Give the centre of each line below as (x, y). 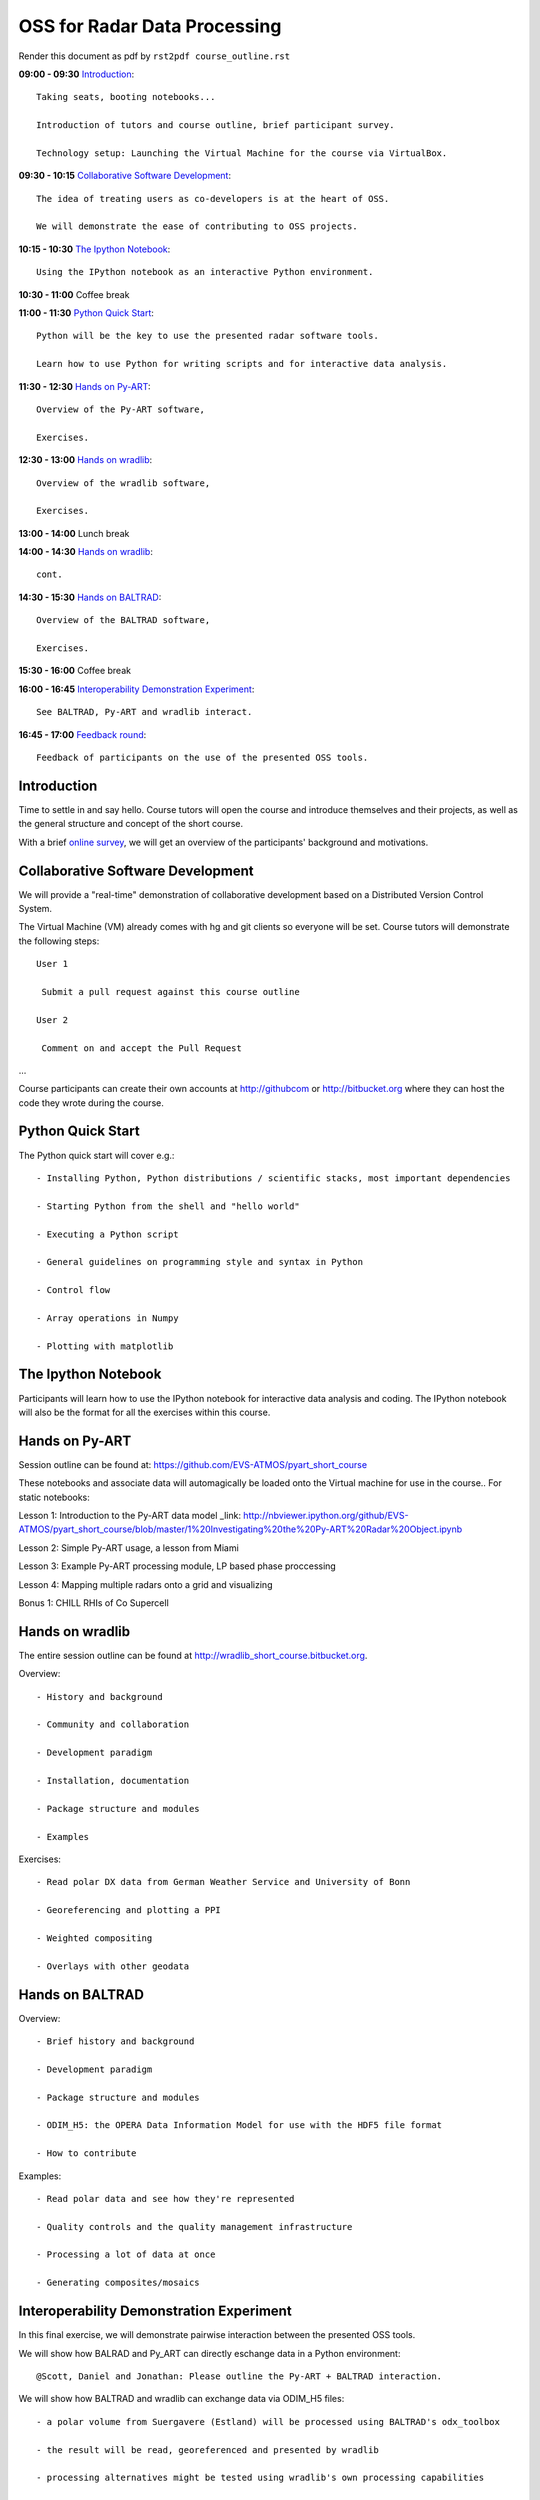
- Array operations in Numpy (107, 1318)
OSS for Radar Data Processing (150, 26)
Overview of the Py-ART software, (120, 409)
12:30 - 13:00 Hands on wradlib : (85, 460)
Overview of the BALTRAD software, (123, 620)
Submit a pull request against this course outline (170, 991)
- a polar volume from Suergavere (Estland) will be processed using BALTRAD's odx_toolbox (268, 2421)
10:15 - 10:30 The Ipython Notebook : (94, 249)
